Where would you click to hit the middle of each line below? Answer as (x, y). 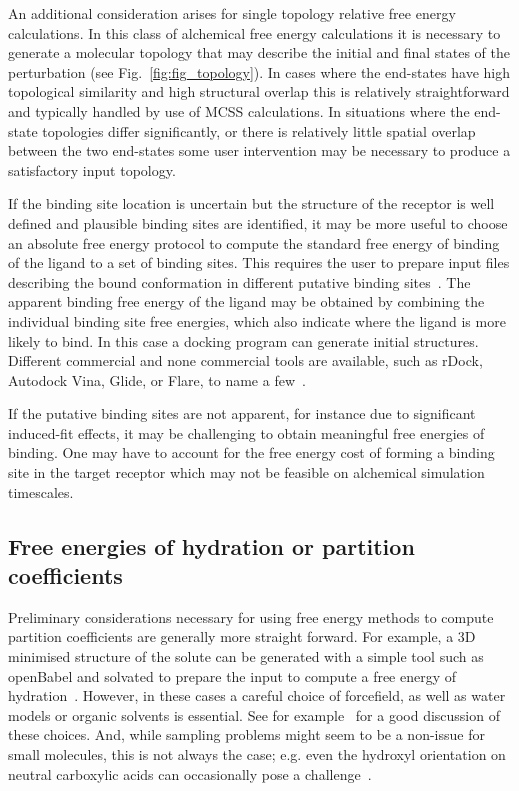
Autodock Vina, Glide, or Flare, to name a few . (157, 379)
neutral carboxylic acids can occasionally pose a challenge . (190, 773)
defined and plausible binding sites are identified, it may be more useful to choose (258, 222)
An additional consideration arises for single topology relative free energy (232, 13)
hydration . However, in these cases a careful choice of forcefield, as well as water (257, 695)
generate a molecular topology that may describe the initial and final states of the (259, 52)
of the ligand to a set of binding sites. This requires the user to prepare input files (259, 262)
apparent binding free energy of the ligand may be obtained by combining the (246, 301)
